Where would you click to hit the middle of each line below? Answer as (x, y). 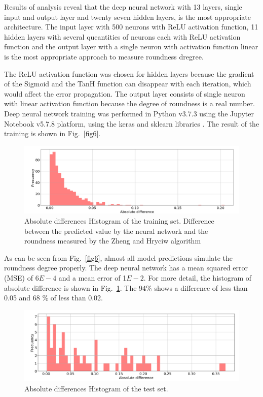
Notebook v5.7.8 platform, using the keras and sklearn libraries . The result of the (132, 123)
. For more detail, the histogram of (198, 278)
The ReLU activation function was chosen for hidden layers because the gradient (129, 73)
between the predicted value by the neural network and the (116, 231)
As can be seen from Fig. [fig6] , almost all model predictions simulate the (118, 257)
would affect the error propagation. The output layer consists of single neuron (125, 93)
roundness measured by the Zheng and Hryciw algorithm (113, 241)
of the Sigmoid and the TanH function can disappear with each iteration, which (128, 84)
